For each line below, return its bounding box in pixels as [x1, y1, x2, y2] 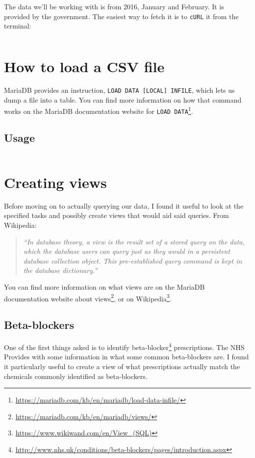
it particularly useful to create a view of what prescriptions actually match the [4, 361, 240, 371]
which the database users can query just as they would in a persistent [23, 246, 230, 256]
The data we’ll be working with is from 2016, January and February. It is [4, 1, 224, 11]
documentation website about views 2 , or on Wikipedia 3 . [4, 292, 172, 303]
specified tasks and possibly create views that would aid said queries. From [4, 210, 229, 220]
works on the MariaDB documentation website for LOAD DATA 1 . [4, 105, 193, 116]
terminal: [4, 21, 31, 31]
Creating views [4, 172, 107, 192]
